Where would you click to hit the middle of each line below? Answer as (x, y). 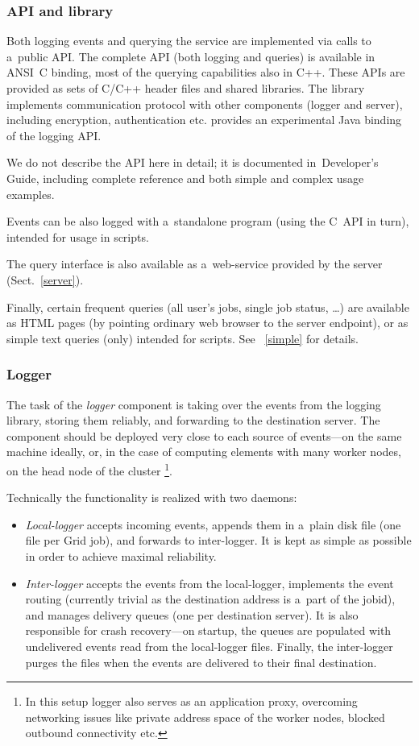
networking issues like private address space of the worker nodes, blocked (205, 717)
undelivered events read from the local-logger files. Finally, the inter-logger (209, 646)
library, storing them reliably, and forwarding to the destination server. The (193, 420)
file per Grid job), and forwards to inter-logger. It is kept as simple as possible (218, 540)
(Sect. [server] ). (45, 279)
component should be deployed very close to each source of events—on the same (204, 435)
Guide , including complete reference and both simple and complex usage (185, 178)
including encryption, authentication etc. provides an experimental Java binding (204, 120)
